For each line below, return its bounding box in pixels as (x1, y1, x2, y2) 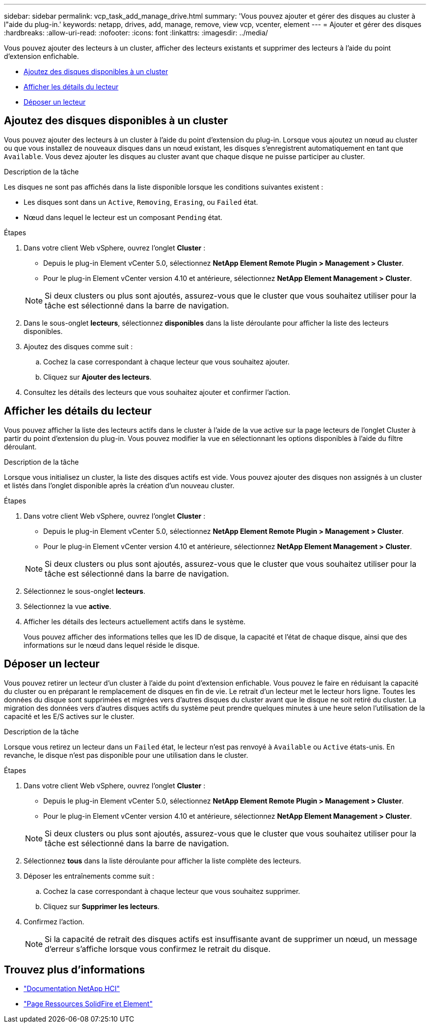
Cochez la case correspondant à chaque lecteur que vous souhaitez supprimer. (43, 887, 300, 895)
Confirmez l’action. (24, 917, 84, 926)
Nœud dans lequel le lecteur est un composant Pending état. (24, 213, 222, 222)
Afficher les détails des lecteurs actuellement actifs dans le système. (24, 617, 246, 626)
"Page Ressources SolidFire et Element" (24, 999, 153, 1008)
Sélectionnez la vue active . (24, 602, 111, 611)
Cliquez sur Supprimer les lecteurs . (43, 902, 160, 911)
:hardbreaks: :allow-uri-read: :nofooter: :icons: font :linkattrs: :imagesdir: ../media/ (4, 28, 268, 37)
